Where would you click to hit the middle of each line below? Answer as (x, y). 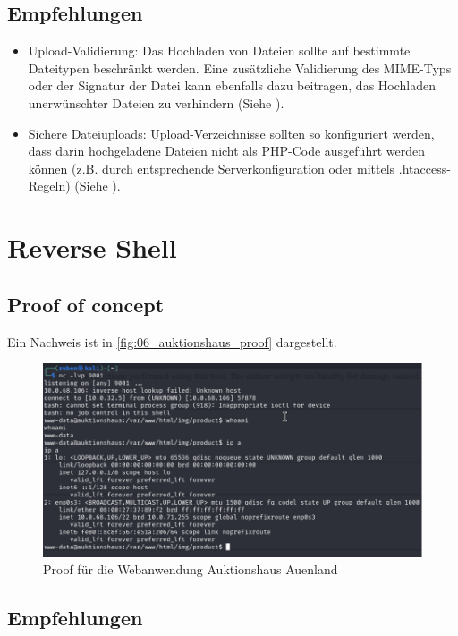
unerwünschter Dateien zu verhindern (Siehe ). (156, 102)
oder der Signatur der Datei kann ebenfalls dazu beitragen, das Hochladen (232, 85)
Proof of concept (86, 304)
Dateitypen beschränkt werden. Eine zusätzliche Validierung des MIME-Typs (240, 68)
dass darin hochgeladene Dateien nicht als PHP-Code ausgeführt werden (226, 151)
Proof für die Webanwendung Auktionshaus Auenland (191, 569)
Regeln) (49, 186)
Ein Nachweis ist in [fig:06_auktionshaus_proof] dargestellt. (172, 341)
